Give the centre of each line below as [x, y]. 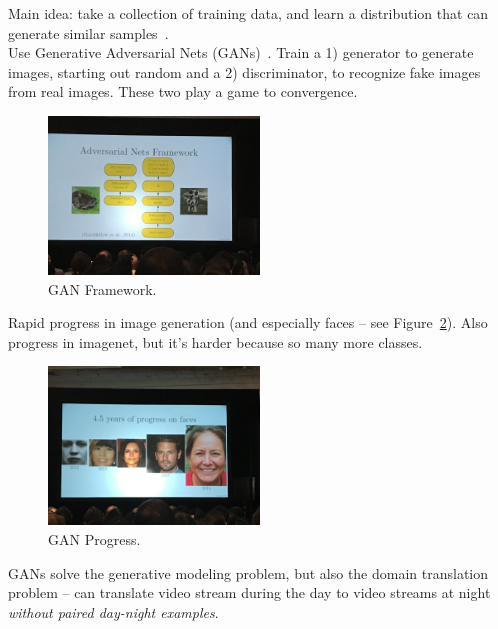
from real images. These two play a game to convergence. [183, 91]
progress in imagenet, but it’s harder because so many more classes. [215, 341]
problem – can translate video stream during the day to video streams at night [249, 592]
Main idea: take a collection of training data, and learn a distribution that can [248, 13]
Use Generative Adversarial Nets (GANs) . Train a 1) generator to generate [241, 52]
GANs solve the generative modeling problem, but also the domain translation [248, 572]
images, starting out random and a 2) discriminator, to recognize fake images [244, 71]
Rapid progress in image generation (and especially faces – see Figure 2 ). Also [248, 322]
